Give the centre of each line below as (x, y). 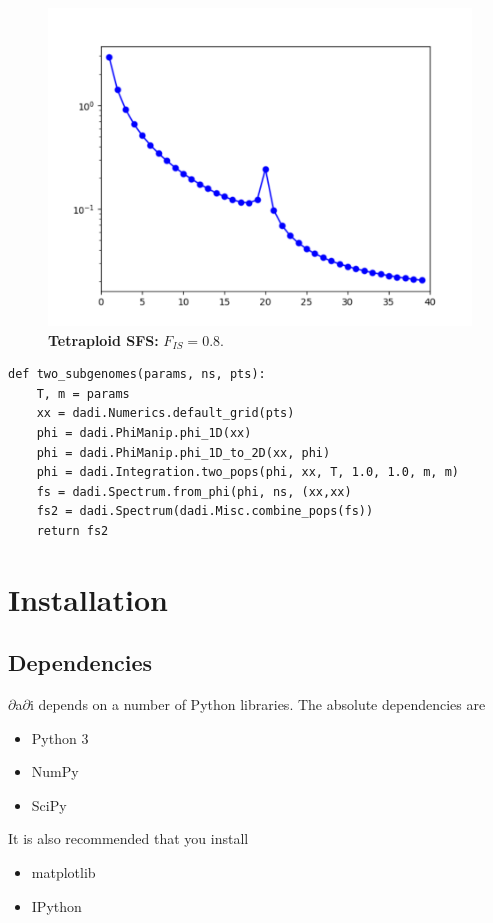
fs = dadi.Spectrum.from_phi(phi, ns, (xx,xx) (194, 491)
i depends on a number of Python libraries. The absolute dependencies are (257, 704)
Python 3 (60, 737)
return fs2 (72, 530)
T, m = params (83, 393)
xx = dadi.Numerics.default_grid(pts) (165, 413)
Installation (88, 598)
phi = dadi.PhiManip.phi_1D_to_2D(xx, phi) (183, 452)
